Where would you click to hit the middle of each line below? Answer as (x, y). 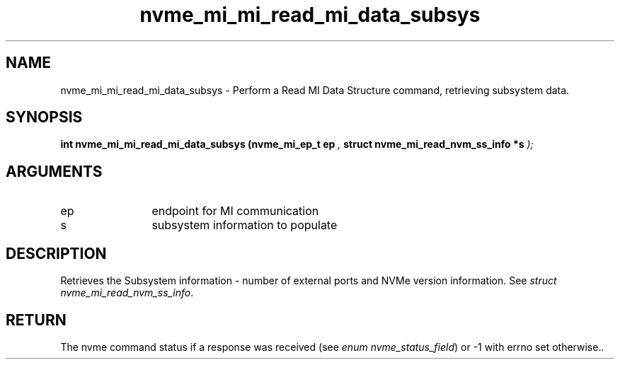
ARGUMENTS (54, 171)
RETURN (36, 320)
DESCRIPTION (56, 253)
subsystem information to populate (245, 225)
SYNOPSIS (44, 117)
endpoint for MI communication (235, 211)
